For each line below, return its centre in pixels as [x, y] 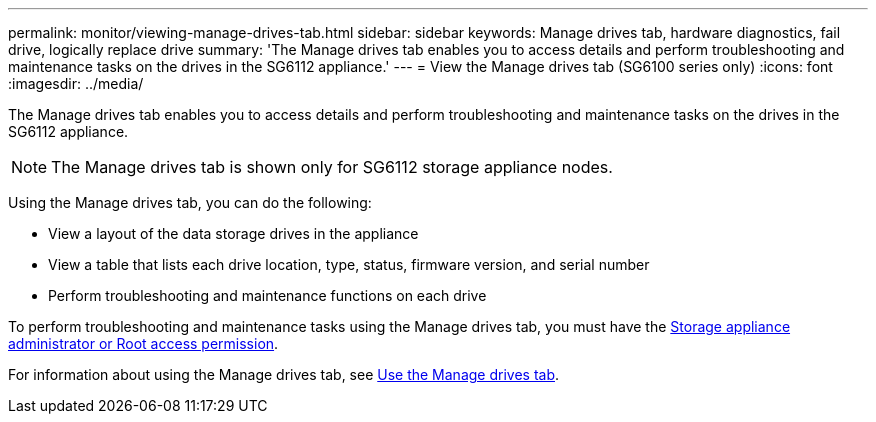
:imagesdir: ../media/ [76, 83]
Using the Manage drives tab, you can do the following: [190, 202]
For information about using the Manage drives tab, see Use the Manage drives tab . [284, 374]
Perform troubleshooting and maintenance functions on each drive [267, 295]
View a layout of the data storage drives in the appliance [233, 233]
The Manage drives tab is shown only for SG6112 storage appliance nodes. [332, 167]
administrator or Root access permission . [143, 343]
